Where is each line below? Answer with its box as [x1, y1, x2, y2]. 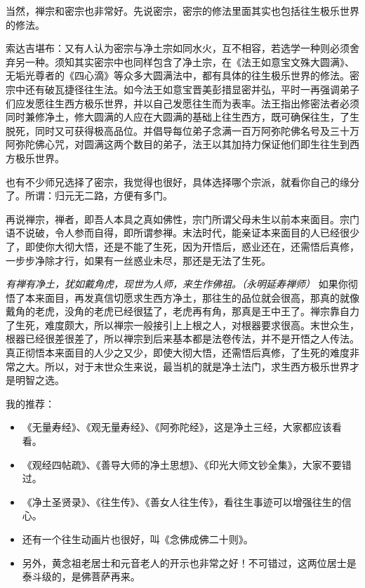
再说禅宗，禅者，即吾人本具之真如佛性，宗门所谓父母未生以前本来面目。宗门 [6, 211, 359, 226]
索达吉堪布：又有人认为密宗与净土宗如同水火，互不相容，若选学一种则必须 [6, 41, 350, 55]
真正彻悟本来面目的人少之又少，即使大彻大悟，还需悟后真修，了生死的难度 [6, 345, 350, 360]
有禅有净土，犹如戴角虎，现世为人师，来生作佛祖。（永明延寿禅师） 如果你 [6, 276, 348, 291]
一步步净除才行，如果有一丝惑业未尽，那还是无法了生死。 [6, 253, 271, 267]
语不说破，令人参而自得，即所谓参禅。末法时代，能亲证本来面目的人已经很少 [6, 225, 359, 240]
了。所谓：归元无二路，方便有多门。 [6, 188, 173, 203]
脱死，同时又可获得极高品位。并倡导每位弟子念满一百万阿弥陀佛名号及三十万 [6, 123, 359, 138]
